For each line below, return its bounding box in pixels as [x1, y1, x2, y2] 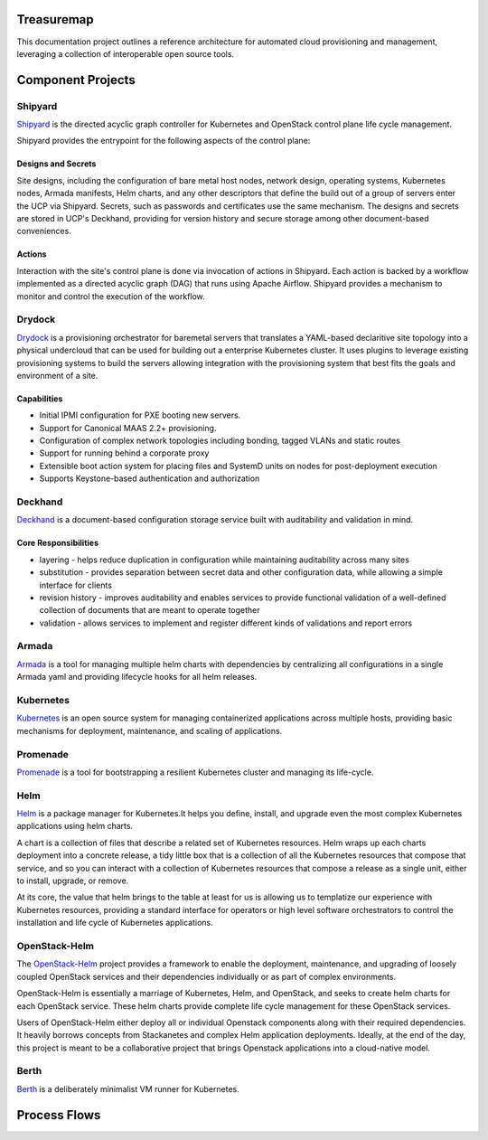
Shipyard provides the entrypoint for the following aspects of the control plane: [16, 136, 311, 146]
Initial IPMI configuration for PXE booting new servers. [39, 410, 241, 420]
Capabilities [16, 393, 63, 404]
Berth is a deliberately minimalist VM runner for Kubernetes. [16, 1083, 239, 1094]
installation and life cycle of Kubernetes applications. [16, 918, 214, 928]
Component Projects [16, 72, 136, 88]
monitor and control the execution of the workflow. [16, 290, 205, 302]
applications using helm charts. [16, 821, 134, 832]
